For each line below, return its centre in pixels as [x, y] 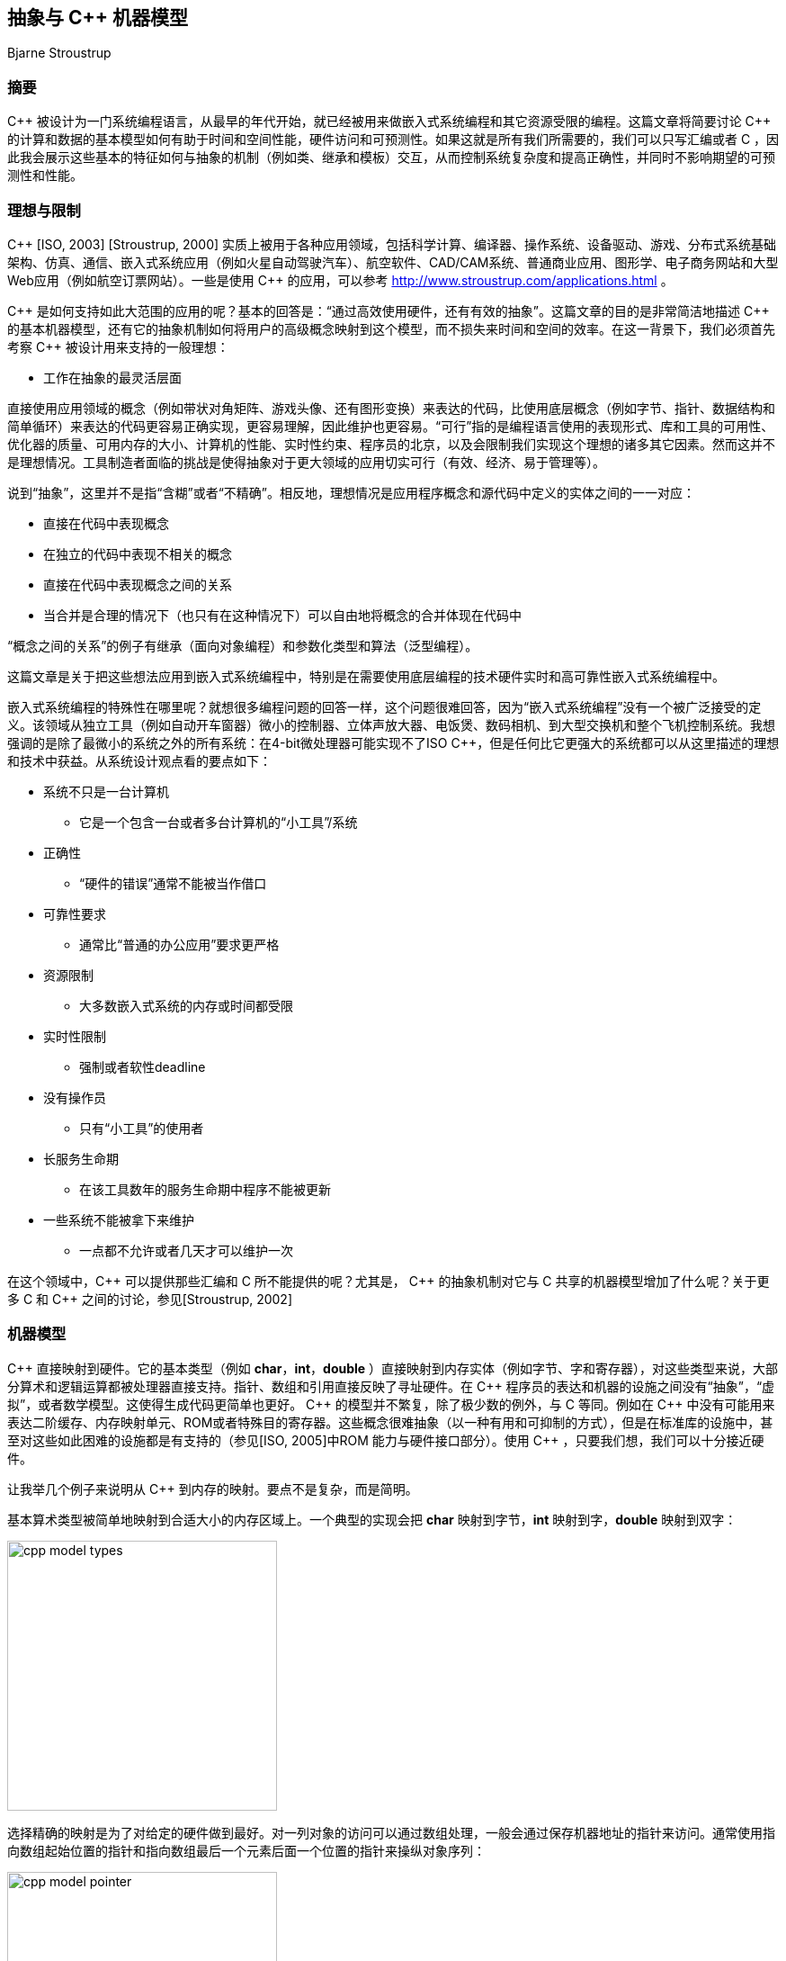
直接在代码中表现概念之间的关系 [138, 584]
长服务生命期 [81, 1158]
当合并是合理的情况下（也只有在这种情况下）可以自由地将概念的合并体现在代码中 [282, 615]
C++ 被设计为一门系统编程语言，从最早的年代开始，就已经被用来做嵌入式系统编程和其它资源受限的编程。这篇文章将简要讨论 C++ [389, 121]
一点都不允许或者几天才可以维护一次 [186, 1250]
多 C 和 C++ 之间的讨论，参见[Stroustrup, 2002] [150, 1299]
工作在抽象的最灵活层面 [112, 377]
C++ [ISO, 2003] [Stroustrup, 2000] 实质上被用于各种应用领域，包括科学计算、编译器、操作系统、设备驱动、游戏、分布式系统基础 [392, 244]
